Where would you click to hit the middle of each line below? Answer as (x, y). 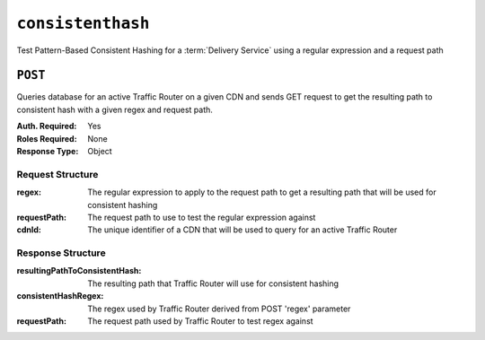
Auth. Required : (47, 126)
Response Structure (62, 253)
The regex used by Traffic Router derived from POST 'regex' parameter (219, 309)
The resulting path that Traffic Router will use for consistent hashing (213, 283)
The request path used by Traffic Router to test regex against (200, 321)
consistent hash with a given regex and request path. (115, 109)
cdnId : (29, 230)
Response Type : (48, 152)
